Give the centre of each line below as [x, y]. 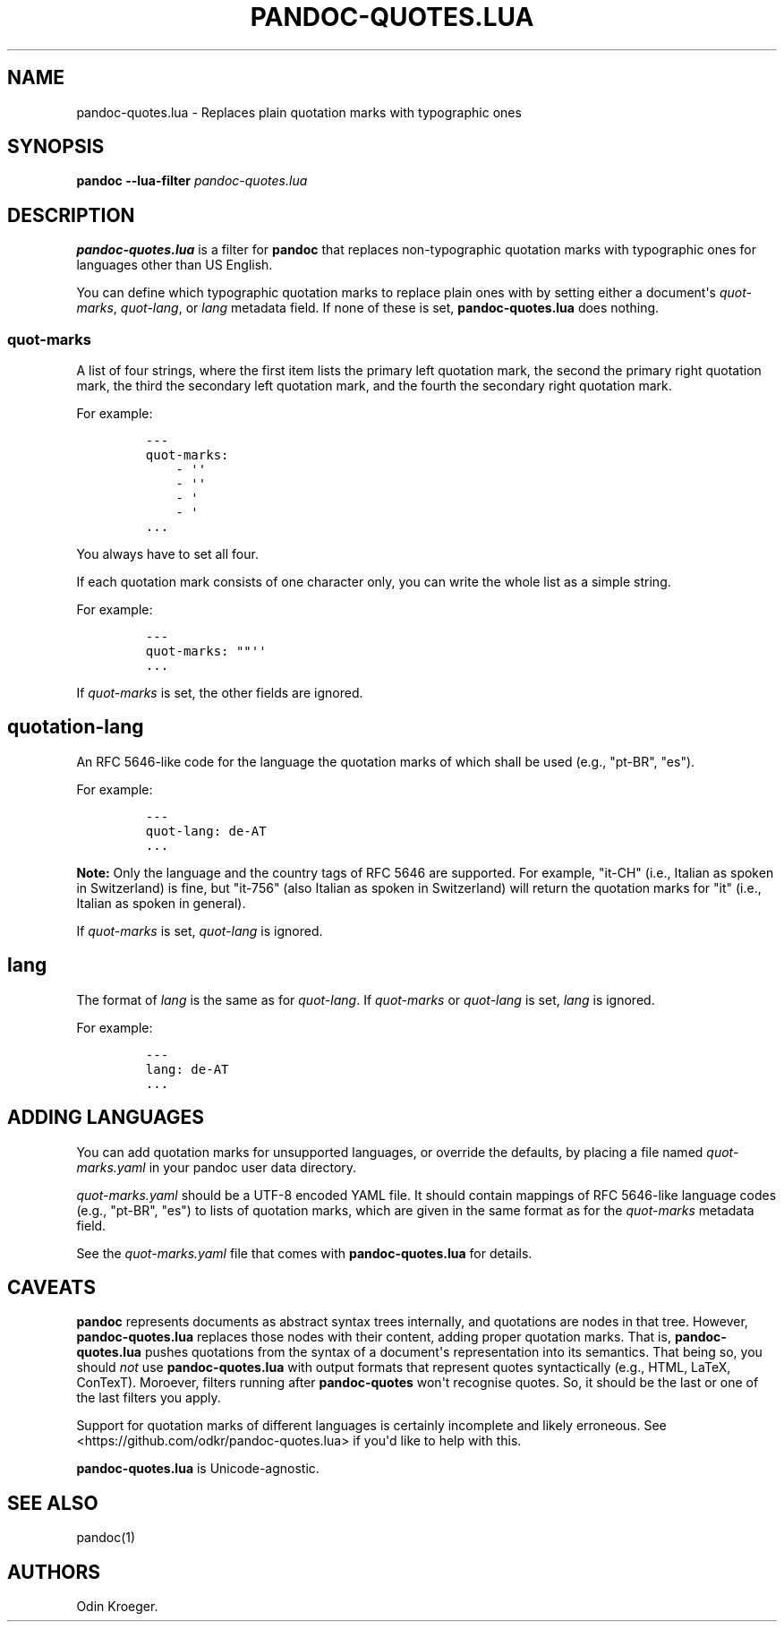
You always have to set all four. [167, 554]
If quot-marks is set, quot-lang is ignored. [200, 930]
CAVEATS [51, 1287]
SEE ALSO [53, 1503]
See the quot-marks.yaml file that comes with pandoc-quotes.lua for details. [304, 1253]
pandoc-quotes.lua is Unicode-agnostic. [198, 1469]
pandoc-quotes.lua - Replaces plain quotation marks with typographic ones [299, 112]
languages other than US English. [175, 265]
